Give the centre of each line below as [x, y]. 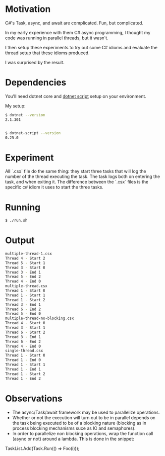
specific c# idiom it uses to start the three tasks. [54, 187]
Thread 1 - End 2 [23, 378]
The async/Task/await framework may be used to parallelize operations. [86, 412]
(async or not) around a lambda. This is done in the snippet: [73, 439]
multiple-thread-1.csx [28, 254]
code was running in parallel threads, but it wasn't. [57, 38]
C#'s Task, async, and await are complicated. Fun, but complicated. [74, 23]
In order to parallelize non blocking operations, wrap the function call [83, 433]
